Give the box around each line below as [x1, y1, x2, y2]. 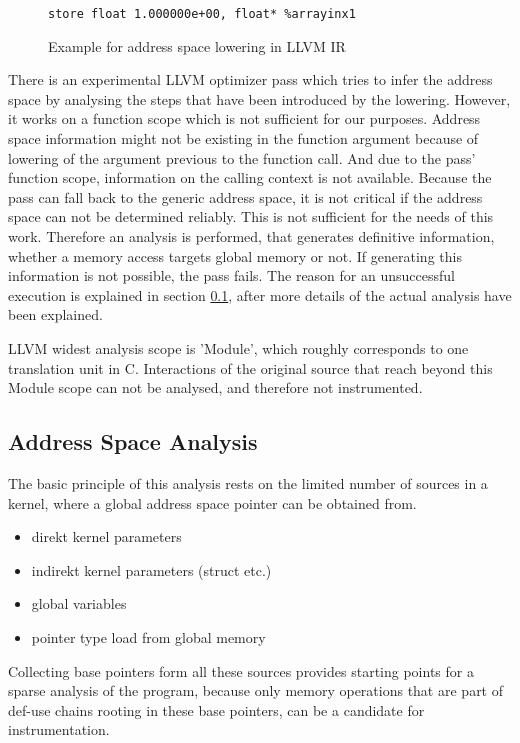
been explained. [8, 304, 103, 325]
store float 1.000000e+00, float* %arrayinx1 [48, 7, 356, 21]
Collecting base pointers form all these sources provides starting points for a [8, 660, 474, 681]
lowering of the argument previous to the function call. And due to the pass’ [8, 147, 476, 168]
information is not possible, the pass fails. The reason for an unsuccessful [8, 265, 455, 286]
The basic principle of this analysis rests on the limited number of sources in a [8, 472, 488, 493]
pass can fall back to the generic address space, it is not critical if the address [8, 186, 483, 207]
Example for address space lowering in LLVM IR [48, 35, 346, 56]
